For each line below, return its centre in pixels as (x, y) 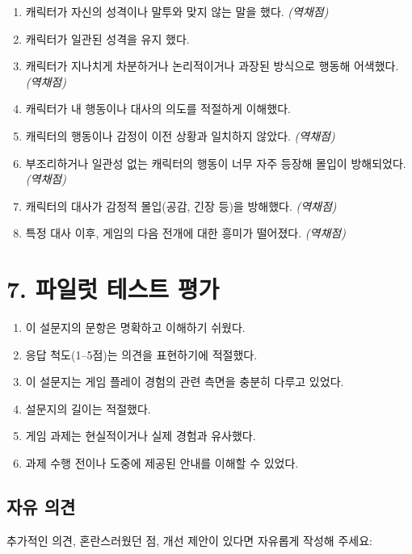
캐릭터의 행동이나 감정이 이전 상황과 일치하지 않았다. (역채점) (180, 135)
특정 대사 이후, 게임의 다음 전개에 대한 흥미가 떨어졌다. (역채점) (185, 233)
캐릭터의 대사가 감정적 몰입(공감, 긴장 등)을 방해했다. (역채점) (181, 206)
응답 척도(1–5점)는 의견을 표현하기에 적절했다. (141, 354)
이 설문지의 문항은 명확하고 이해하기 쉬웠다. (135, 327)
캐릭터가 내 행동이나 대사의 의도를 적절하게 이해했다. (158, 109)
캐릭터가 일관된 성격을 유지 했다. (107, 38)
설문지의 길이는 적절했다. (88, 408)
